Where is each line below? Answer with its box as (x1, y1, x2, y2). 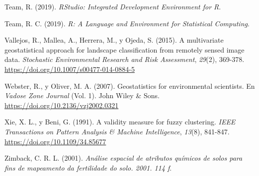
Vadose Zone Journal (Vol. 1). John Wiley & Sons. (4, 90, 160, 101)
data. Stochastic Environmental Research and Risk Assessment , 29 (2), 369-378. (4, 54, 245, 64)
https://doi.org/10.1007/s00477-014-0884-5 (4, 63, 135, 74)
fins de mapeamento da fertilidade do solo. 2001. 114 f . (4, 162, 172, 173)
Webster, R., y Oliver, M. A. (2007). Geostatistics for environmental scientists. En (4, 80, 255, 91)
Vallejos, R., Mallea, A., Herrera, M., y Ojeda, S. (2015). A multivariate (4, 35, 224, 45)
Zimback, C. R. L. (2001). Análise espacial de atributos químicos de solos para (4, 153, 243, 163)
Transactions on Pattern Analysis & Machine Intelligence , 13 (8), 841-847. (4, 126, 230, 136)
